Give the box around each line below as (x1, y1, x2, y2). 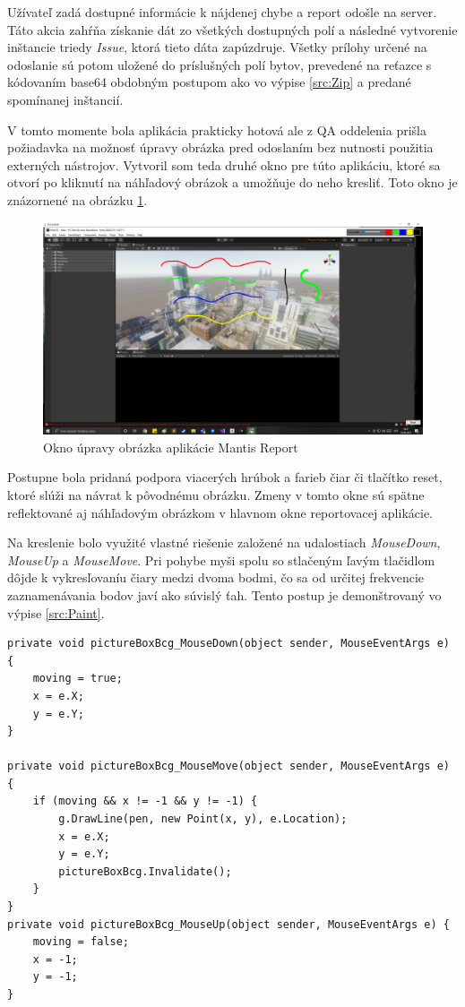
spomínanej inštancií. (7, 90, 124, 108)
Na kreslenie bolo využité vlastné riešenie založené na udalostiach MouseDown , (7, 533, 441, 552)
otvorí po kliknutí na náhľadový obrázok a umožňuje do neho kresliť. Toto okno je (7, 173, 458, 192)
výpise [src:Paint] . (7, 603, 105, 622)
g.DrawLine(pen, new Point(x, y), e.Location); (58, 813, 348, 826)
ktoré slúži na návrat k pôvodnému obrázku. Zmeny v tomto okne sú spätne (7, 485, 425, 503)
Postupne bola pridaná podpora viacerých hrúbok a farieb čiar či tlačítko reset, (7, 468, 443, 486)
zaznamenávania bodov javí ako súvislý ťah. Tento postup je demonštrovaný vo (7, 585, 442, 604)
